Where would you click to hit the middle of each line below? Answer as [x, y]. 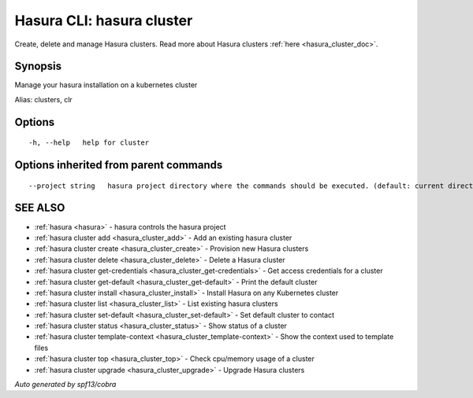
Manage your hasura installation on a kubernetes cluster [106, 85]
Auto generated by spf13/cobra [65, 385]
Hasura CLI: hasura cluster [104, 20]
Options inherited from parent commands [119, 165]
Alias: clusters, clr [43, 99]
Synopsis [38, 66]
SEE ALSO [40, 208]
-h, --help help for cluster [89, 143]
